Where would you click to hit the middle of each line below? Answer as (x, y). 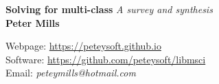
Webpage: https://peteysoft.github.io (83, 46)
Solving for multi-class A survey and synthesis (109, 9)
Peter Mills (33, 22)
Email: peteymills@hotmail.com (71, 73)
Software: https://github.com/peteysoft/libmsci (106, 59)
